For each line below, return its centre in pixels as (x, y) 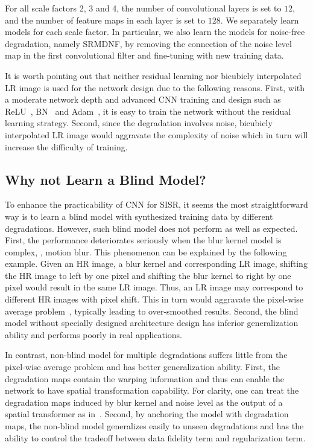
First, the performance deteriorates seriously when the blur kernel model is (143, 240)
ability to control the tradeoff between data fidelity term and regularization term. (155, 437)
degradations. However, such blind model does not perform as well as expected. (151, 228)
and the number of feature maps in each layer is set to (105, 20)
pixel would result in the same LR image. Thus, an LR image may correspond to (154, 287)
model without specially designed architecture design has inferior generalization (152, 323)
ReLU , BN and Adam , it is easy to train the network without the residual (148, 111)
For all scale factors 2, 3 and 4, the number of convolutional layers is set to (143, 8)
